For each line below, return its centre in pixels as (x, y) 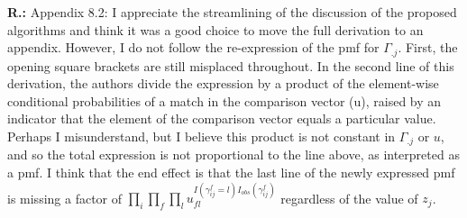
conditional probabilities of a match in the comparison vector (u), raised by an (224, 100)
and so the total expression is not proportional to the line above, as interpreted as (233, 154)
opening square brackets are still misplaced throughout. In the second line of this (231, 65)
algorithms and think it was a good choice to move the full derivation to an (215, 29)
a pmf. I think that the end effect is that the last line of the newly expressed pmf (231, 173)
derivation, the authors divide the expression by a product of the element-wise (223, 83)
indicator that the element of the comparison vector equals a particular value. (222, 118)
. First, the (428, 47)
